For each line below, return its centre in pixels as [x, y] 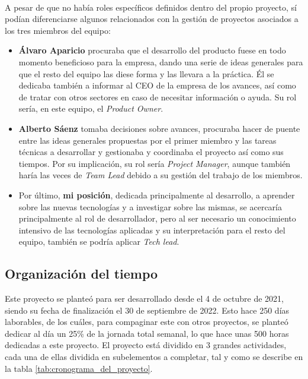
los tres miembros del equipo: [58, 30]
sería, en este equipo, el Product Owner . [91, 108]
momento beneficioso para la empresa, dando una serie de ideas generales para [161, 61]
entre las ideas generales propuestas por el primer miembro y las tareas [147, 140]
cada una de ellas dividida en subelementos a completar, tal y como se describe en [154, 357]
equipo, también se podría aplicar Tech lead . [99, 241]
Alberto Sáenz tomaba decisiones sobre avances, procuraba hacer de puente [159, 128]
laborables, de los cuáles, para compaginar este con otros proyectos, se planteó [147, 322]
